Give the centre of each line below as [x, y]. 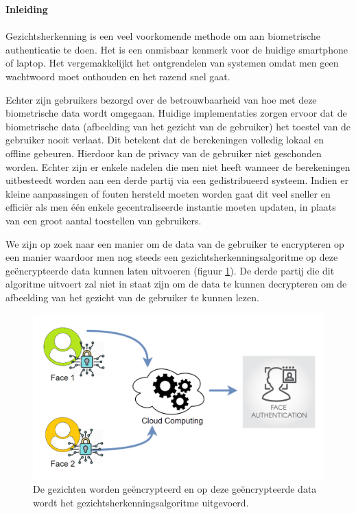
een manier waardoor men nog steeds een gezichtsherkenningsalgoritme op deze [172, 257]
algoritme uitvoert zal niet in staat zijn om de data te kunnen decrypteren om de [176, 284]
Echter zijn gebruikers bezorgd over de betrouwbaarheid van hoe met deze [161, 99]
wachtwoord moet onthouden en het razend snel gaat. [118, 76]
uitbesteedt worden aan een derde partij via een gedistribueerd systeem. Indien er [177, 180]
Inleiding [27, 9]
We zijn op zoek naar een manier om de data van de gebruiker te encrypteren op [175, 243]
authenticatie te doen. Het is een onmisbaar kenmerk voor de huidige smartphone [177, 49]
